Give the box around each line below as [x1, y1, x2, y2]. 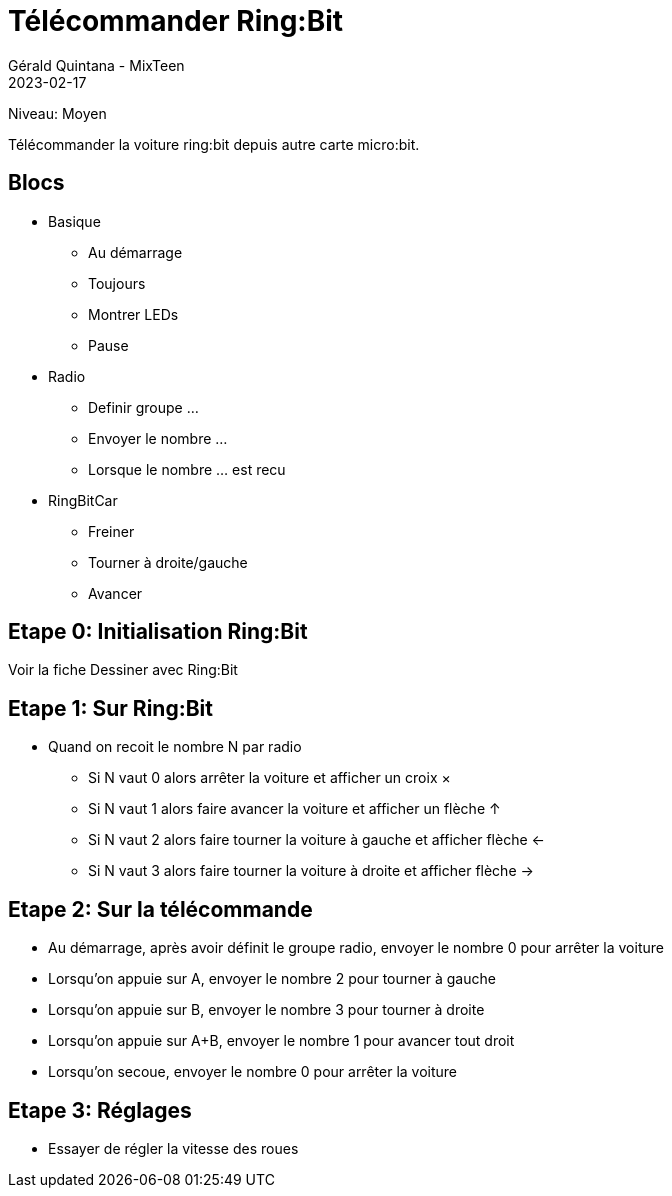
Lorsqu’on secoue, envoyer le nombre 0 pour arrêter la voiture [48, 1063, 458, 1081]
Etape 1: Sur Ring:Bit [8, 695, 213, 721]
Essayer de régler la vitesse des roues [48, 1139, 299, 1157]
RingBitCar [48, 491, 118, 509]
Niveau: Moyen [8, 104, 107, 122]
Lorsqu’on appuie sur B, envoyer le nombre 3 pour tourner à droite [48, 1001, 485, 1019]
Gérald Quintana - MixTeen [8, 56, 185, 74]
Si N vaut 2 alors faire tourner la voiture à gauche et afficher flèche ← [88, 831, 545, 849]
